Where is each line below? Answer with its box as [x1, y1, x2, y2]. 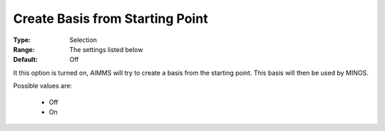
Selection [69, 36, 98, 44]
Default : [13, 56, 38, 64]
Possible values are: [13, 82, 73, 90]
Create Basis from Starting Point [13, 11, 208, 26]
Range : [13, 45, 35, 53]
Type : [13, 36, 31, 44]
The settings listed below [69, 45, 143, 53]
